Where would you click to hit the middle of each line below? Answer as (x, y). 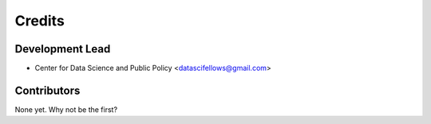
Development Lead (63, 49)
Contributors (47, 90)
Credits (40, 21)
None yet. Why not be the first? (66, 109)
